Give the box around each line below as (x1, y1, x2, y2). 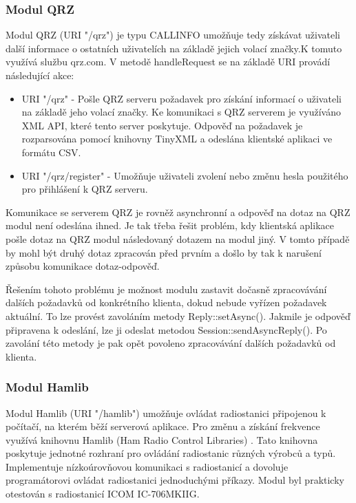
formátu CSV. (21, 145, 81, 159)
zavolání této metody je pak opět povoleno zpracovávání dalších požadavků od (6, 336, 336, 350)
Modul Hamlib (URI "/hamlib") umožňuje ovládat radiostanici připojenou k (6, 405, 326, 420)
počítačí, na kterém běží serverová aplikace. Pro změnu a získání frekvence (6, 419, 320, 434)
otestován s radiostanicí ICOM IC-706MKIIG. (6, 486, 200, 501)
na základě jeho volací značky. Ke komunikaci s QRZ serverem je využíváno (21, 105, 341, 119)
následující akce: (6, 68, 74, 82)
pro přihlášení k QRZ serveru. (21, 182, 148, 196)
